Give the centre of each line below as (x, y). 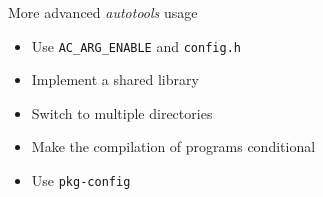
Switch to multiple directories (122, 112)
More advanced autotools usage (103, 12)
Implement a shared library (115, 79)
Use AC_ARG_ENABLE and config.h (136, 45)
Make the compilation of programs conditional (173, 146)
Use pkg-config (81, 180)
